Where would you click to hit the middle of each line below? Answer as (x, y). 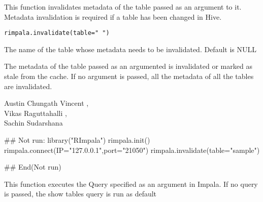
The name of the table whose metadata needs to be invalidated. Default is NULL (130, 49)
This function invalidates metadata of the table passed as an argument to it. (123, 7)
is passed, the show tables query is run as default (80, 194)
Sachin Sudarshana (34, 123)
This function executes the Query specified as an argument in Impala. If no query (131, 184)
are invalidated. (28, 86)
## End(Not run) (33, 167)
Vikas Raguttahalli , (36, 113)
